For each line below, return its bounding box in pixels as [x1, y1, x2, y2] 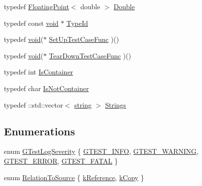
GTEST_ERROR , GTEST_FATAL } [4, 155, 118, 166]
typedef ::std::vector [4, 99, 63, 110]
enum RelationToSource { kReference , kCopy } [4, 172, 144, 182]
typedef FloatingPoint [4, 1, 69, 11]
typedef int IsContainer [4, 67, 73, 77]
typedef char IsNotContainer [4, 83, 89, 93]
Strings [105, 99, 126, 110]
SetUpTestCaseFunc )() [49, 34, 119, 44]
